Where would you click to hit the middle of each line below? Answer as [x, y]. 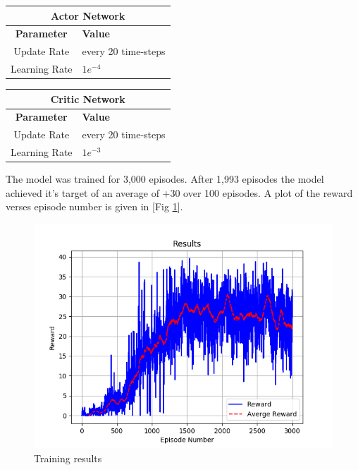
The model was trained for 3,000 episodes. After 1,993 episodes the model [165, 179]
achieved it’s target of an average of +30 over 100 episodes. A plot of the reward [179, 192]
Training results [68, 458]
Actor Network [88, 15]
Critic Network [88, 98]
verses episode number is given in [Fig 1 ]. [94, 206]
